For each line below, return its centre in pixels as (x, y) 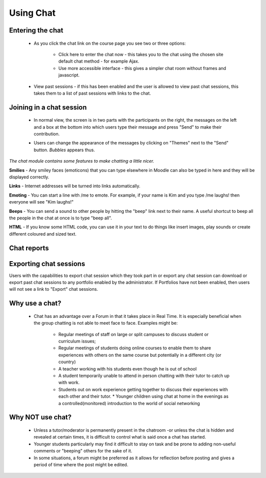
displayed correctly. (29, 177)
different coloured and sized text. (43, 234)
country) (67, 362)
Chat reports (29, 248)
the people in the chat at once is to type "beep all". (61, 218)
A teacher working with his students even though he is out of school (128, 369)
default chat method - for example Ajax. (99, 61)
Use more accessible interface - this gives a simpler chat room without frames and (142, 68)
